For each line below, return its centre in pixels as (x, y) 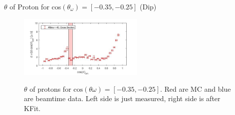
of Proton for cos (35, 6)
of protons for (50, 88)
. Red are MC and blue (195, 88)
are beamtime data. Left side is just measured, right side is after (122, 98)
